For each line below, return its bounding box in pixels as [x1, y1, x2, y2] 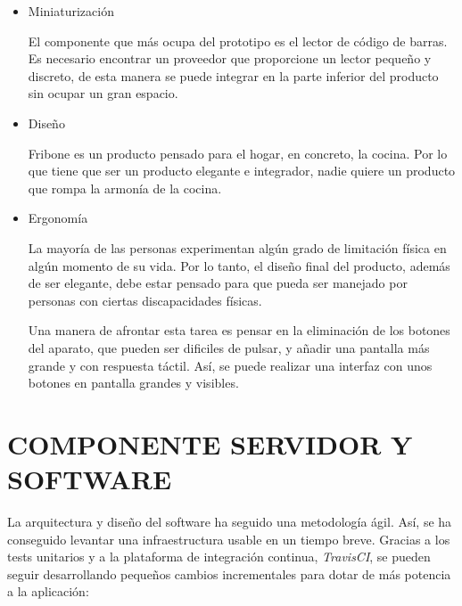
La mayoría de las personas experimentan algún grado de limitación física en [28, 238, 447, 257]
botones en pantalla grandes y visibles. [28, 373, 239, 392]
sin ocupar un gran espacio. [28, 84, 178, 102]
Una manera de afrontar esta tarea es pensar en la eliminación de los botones [28, 321, 450, 340]
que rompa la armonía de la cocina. [28, 178, 222, 197]
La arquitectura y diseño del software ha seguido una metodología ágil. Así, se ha [7, 512, 452, 530]
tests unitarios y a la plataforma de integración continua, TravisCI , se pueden [7, 547, 431, 566]
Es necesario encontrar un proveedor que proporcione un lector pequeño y [28, 49, 432, 68]
